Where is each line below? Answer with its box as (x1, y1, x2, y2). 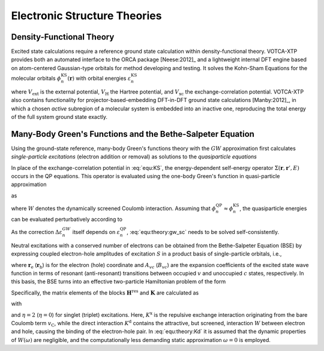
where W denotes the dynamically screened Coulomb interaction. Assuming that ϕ (11, 205, 216, 212)
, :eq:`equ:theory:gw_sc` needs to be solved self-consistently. (127, 229, 280, 236)
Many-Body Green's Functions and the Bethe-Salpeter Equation (11, 129, 255, 139)
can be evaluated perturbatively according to (11, 215, 123, 223)
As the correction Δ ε (11, 229, 63, 236)
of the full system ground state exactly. (11, 113, 108, 120)
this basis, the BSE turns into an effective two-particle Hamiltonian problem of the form (11, 278, 226, 285)
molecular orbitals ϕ (11, 75, 61, 82)
